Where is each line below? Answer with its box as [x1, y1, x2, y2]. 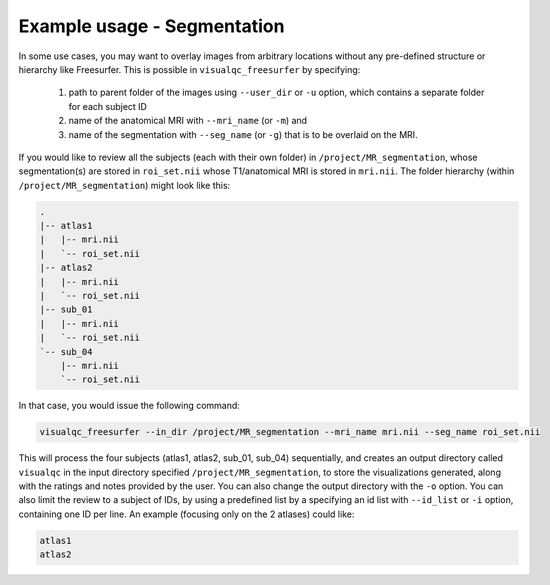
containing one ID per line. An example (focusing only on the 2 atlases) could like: [18, 508, 355, 520]
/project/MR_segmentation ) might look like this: [18, 179, 231, 191]
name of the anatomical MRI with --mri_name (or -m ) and [68, 115, 308, 127]
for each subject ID [68, 100, 147, 112]
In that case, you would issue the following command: [18, 400, 240, 412]
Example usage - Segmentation [18, 15, 285, 37]
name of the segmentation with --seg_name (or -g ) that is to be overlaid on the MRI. [68, 128, 419, 140]
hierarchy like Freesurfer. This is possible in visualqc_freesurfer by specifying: [18, 63, 361, 75]
